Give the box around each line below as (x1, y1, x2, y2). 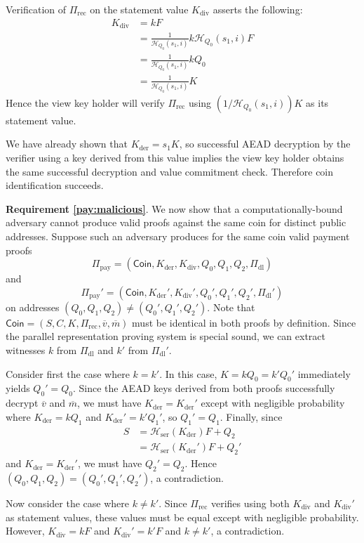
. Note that (207, 299, 255, 314)
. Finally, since (220, 409, 283, 424)
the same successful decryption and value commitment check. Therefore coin (6, 164, 334, 178)
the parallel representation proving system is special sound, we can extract (6, 329, 326, 344)
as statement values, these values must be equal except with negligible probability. (6, 509, 359, 524)
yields (6, 381, 30, 395)
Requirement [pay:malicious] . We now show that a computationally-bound (6, 201, 343, 216)
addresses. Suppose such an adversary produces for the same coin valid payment (6, 229, 350, 244)
